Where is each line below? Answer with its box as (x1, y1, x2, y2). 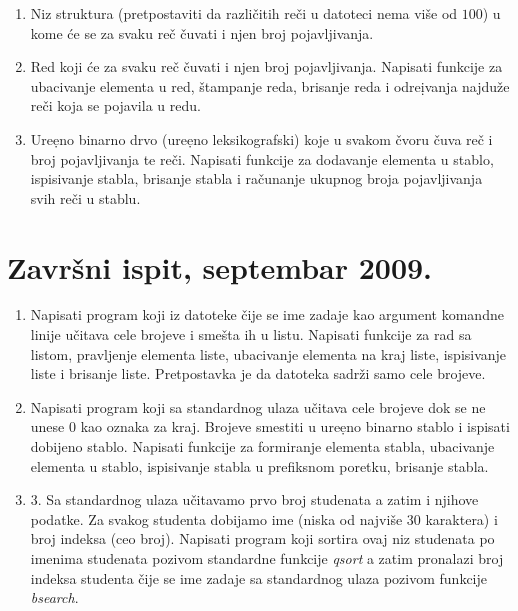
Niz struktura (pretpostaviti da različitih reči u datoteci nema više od (30, 3, 458, 23)
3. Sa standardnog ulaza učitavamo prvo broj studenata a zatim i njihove (30, 489, 479, 510)
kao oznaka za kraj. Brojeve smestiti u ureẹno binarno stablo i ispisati (80, 416, 510, 437)
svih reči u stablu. (30, 187, 141, 208)
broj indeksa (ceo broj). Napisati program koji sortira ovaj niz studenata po (30, 528, 495, 549)
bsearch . (30, 587, 79, 608)
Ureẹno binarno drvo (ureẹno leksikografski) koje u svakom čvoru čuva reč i (30, 128, 493, 149)
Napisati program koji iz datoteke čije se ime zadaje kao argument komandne (30, 304, 504, 325)
